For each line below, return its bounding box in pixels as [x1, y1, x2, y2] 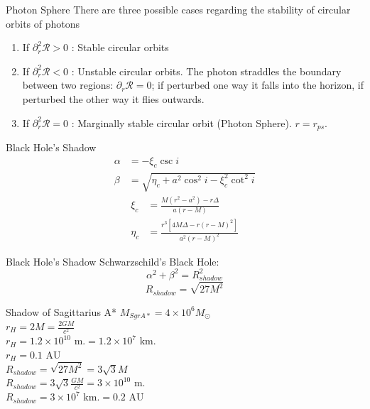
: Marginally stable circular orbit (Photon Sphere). [71, 115, 292, 130]
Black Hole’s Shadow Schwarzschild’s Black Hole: [6, 253, 219, 268]
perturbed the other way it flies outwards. [22, 91, 205, 106]
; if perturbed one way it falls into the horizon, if [151, 77, 364, 92]
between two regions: [22, 77, 114, 92]
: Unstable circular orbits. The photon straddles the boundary [71, 63, 342, 78]
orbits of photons [6, 16, 80, 31]
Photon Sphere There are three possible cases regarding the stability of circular [6, 2, 351, 16]
